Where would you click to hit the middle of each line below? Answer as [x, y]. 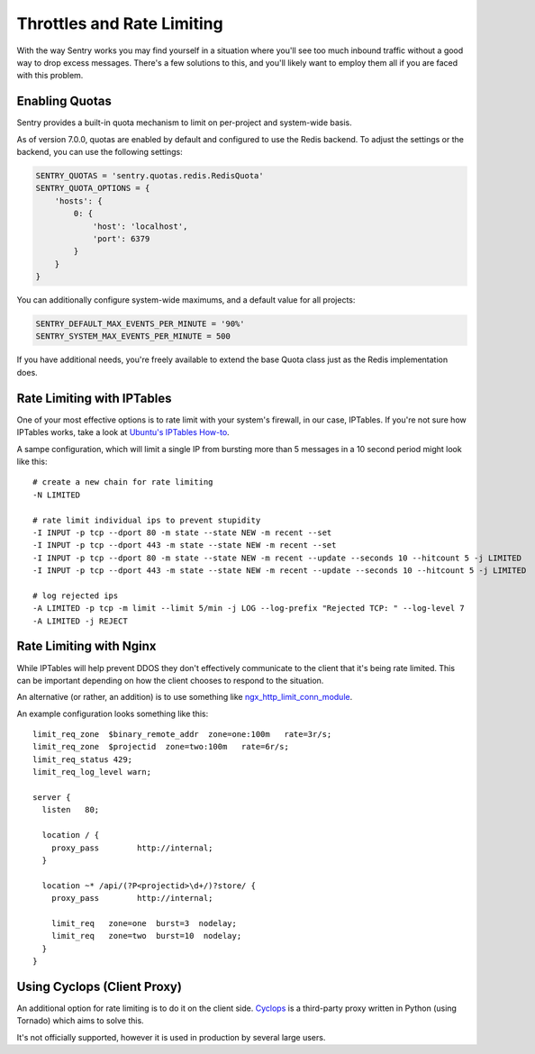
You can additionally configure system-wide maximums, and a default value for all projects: [186, 300]
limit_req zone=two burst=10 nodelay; [146, 936]
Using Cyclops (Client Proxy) [99, 986]
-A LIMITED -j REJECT [80, 621]
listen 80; [71, 810]
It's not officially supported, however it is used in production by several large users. [171, 1037]
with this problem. [50, 76]
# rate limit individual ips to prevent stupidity [147, 520]
